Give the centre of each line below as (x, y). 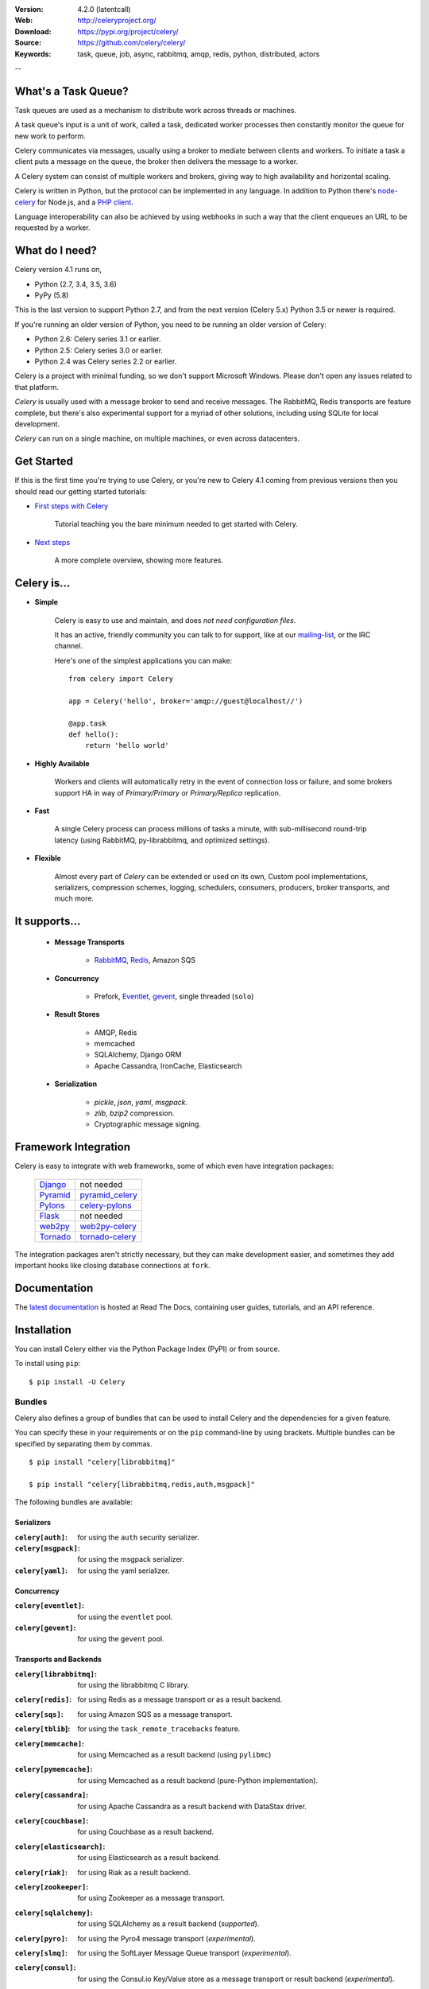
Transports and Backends (58, 1660)
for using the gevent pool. (121, 1639)
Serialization (76, 1084)
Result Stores (77, 1014)
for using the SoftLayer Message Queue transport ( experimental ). (184, 1952)
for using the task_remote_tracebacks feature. (159, 1729)
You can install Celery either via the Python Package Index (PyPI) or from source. (147, 1349)
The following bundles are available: (73, 1502)
